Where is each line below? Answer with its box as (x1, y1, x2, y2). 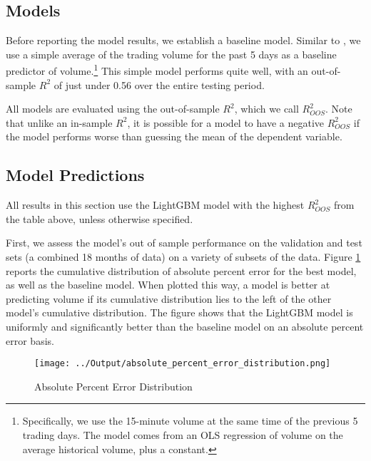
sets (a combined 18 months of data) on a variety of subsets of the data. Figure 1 (6, 249, 361, 264)
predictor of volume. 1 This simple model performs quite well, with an (6, 61, 308, 78)
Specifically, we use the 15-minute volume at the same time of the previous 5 (22, 413, 358, 428)
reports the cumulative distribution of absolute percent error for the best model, (6, 263, 357, 278)
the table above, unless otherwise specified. (6, 211, 193, 226)
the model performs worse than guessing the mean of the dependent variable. (6, 129, 342, 144)
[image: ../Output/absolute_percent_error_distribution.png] (34, 358, 331, 369)
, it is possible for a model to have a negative (127, 115, 324, 130)
